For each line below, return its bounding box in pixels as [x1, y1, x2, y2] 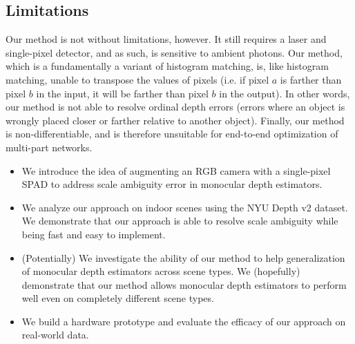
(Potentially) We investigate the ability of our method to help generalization [21, 250, 345, 265]
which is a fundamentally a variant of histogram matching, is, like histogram [6, 59, 329, 73]
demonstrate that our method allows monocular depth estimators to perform [21, 277, 347, 292]
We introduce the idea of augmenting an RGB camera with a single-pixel [21, 163, 331, 178]
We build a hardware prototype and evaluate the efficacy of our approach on [21, 314, 346, 328]
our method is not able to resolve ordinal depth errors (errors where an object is [6, 99, 345, 114]
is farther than [280, 72, 342, 86]
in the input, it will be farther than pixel [36, 86, 209, 100]
